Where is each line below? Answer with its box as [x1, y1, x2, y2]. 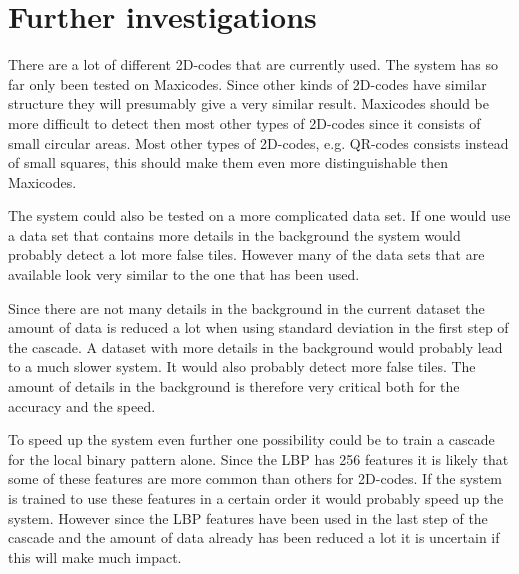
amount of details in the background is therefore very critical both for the [8, 376, 460, 397]
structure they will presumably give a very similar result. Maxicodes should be [8, 93, 489, 114]
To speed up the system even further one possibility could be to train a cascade [8, 429, 495, 450]
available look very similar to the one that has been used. [8, 264, 360, 285]
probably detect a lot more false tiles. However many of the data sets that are [8, 244, 485, 265]
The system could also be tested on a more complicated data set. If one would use [8, 205, 511, 226]
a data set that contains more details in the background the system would [8, 224, 461, 245]
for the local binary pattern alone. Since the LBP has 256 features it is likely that [8, 448, 509, 469]
